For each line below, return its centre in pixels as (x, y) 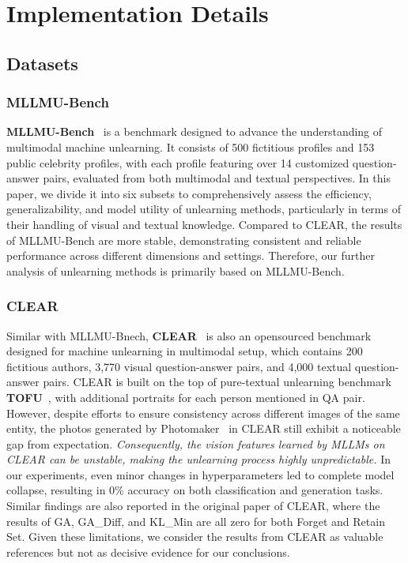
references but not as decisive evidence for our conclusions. (148, 552)
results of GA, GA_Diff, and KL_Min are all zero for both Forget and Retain (196, 521)
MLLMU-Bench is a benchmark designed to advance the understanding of (195, 131)
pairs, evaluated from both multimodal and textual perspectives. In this (217, 178)
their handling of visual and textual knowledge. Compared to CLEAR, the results (204, 224)
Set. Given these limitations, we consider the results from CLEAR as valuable (195, 537)
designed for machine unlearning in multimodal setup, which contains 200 (185, 351)
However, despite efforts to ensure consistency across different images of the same (203, 413)
